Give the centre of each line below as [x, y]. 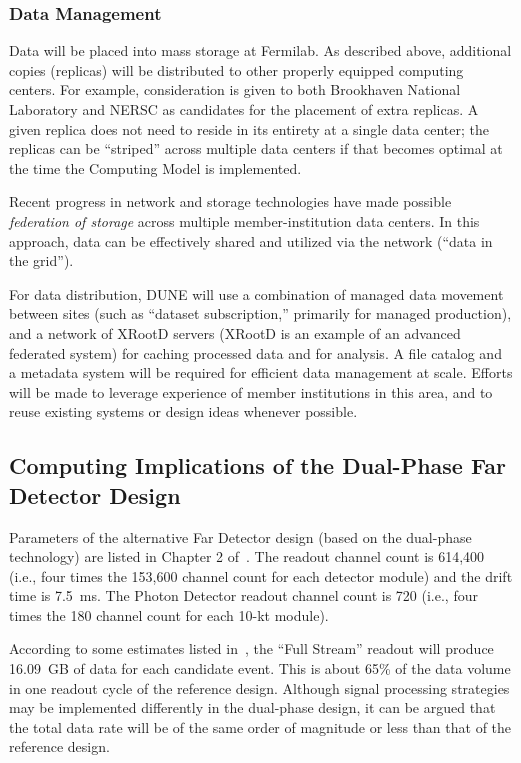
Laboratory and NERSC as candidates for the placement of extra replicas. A [244, 109]
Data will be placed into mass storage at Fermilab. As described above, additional [260, 50]
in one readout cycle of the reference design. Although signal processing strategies [259, 687]
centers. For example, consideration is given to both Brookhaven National [235, 89]
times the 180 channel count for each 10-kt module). [169, 614]
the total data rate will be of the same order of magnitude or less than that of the [260, 726]
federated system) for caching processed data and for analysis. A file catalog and [255, 352]
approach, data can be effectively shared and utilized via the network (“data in [251, 240]
